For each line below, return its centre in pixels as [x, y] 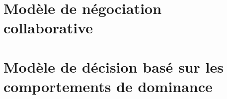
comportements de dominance [108, 86]
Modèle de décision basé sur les [113, 66]
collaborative [48, 28]
